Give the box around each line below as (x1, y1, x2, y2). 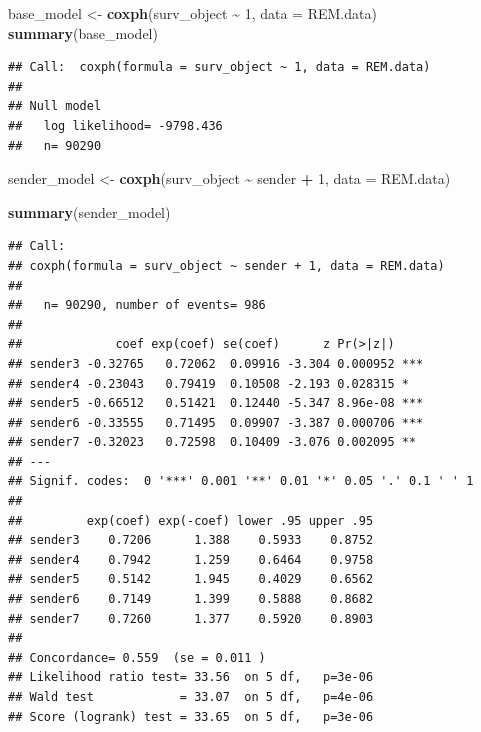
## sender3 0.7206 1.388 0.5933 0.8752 (8, 533, 374, 548)
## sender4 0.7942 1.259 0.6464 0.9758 (8, 552, 374, 567)
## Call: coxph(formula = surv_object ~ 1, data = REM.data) (8, 60, 431, 75)
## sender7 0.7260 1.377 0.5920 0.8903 (8, 611, 374, 626)
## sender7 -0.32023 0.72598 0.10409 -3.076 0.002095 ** (8, 435, 417, 450)
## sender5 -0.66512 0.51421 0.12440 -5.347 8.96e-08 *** (8, 396, 424, 411)
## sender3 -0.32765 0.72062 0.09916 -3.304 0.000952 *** (8, 356, 424, 371)
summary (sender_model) (8, 201, 171, 222)
